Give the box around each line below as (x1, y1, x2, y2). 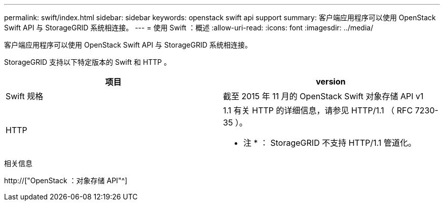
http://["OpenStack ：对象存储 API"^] (4, 176, 128, 185)
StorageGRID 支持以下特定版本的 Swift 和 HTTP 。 (4, 58, 171, 66)
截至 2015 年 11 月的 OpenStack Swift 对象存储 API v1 (223, 91, 424, 101)
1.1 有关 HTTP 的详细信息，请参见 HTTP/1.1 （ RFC (223, 105, 413, 115)
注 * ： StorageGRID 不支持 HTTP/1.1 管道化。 (243, 138, 416, 148)
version (316, 76, 346, 87)
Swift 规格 (6, 91, 44, 101)
